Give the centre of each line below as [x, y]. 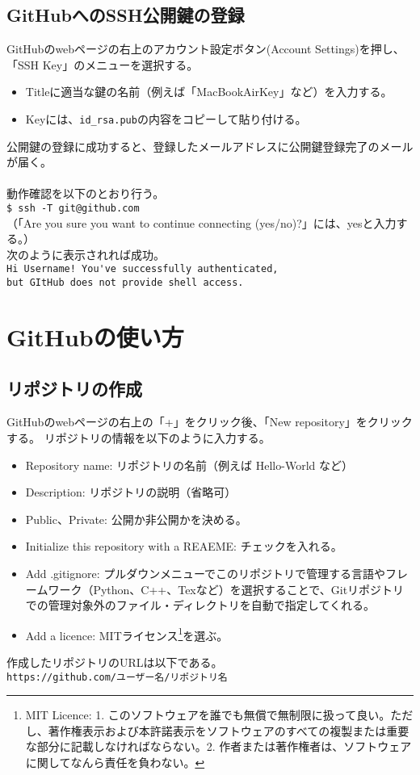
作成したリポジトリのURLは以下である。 [115, 662]
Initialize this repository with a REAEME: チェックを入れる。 [184, 546]
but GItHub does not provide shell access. [125, 283]
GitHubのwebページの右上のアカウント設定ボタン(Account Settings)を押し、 [206, 49]
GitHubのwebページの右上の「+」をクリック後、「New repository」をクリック [210, 422]
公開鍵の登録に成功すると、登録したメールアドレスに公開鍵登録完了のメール [210, 146]
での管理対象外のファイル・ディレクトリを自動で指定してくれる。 [200, 605]
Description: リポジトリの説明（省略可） [131, 492]
